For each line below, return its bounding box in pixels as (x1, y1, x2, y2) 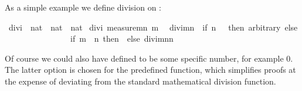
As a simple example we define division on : (5, 1, 161, 13)
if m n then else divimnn (70, 32, 174, 45)
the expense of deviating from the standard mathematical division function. (5, 75, 276, 87)
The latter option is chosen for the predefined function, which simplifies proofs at (5, 63, 296, 76)
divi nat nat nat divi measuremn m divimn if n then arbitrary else (8, 21, 298, 33)
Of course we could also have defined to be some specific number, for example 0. (5, 52, 293, 64)
